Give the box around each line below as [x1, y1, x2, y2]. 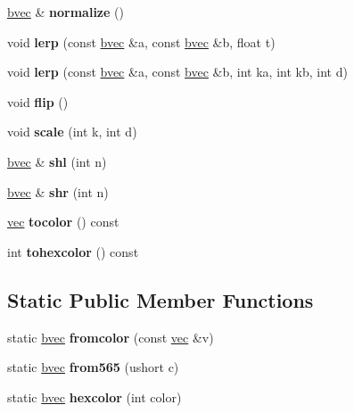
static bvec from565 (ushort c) [7, 358, 179, 376]
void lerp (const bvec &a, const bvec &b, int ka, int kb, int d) [7, 62, 348, 81]
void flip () [7, 92, 69, 111]
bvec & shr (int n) [7, 182, 109, 201]
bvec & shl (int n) [7, 152, 107, 170]
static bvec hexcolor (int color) [7, 387, 182, 406]
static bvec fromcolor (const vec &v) [7, 327, 214, 346]
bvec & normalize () [7, 3, 124, 21]
